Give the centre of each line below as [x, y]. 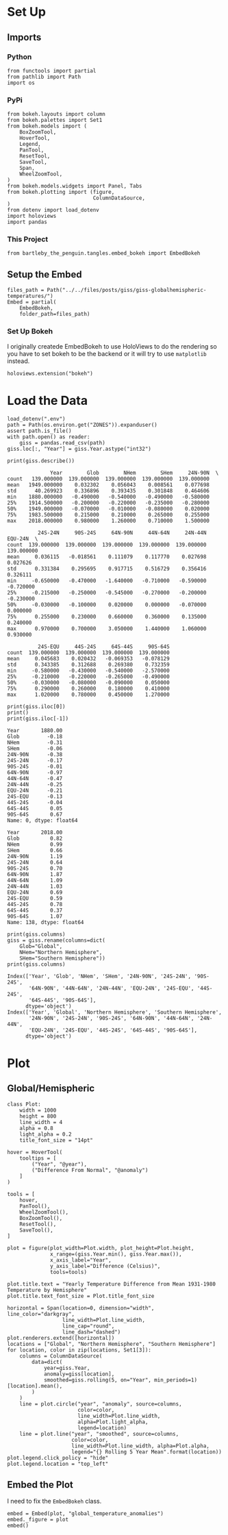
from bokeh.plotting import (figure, [61, 192]
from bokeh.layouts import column [56, 114]
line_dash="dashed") [91, 1332]
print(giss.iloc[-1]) [38, 719]
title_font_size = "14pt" [56, 1140]
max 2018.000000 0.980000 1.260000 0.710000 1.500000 [109, 521]
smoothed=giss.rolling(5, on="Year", [98, 1380]
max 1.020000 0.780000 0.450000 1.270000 [88, 695]
